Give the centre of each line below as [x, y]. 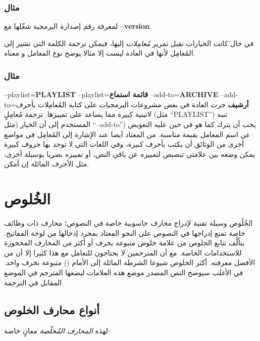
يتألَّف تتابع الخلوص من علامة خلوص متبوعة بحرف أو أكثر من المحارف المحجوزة [124, 243]
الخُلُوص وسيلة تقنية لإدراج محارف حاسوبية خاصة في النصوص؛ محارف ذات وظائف [128, 223]
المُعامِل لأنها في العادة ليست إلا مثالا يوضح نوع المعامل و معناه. [100, 53]
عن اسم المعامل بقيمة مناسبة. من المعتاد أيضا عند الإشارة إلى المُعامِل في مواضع [127, 134]
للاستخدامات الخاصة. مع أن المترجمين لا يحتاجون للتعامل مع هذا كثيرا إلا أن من [123, 252]
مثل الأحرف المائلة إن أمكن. [47, 164]
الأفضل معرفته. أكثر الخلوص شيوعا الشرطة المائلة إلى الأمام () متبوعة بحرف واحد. [130, 262]
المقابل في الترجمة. [34, 282]
